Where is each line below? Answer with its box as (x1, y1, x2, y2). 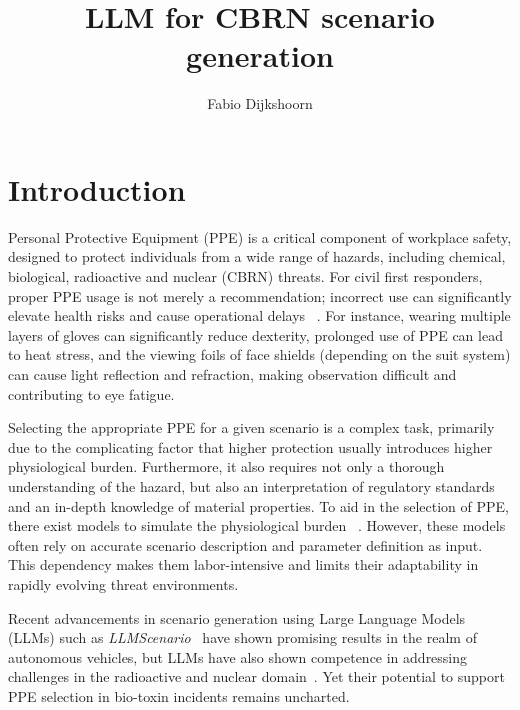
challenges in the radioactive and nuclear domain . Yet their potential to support (8, 666, 505, 687)
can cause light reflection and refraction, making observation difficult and (8, 364, 457, 384)
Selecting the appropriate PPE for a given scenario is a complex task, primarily (8, 417, 495, 438)
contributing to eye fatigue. (8, 383, 175, 404)
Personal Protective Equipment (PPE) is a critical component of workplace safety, (8, 226, 512, 247)
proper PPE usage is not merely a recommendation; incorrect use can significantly (8, 285, 512, 306)
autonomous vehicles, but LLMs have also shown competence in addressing (8, 646, 468, 667)
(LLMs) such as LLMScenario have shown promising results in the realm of (8, 627, 477, 648)
